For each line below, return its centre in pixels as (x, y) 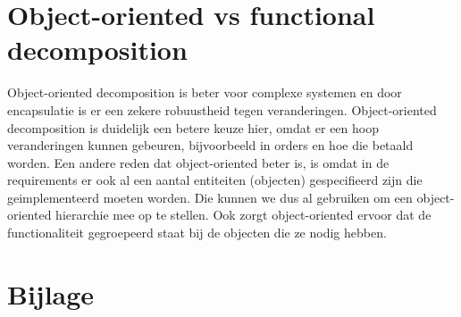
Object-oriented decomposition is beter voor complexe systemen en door (205, 92)
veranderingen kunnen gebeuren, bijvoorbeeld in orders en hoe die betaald (210, 145)
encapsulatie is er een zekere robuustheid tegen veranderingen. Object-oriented (222, 109)
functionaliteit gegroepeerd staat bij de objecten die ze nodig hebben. (197, 233)
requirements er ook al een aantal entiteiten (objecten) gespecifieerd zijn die (215, 180)
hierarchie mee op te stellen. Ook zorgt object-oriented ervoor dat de (243, 215)
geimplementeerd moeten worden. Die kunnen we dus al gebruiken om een (210, 197)
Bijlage (51, 293)
